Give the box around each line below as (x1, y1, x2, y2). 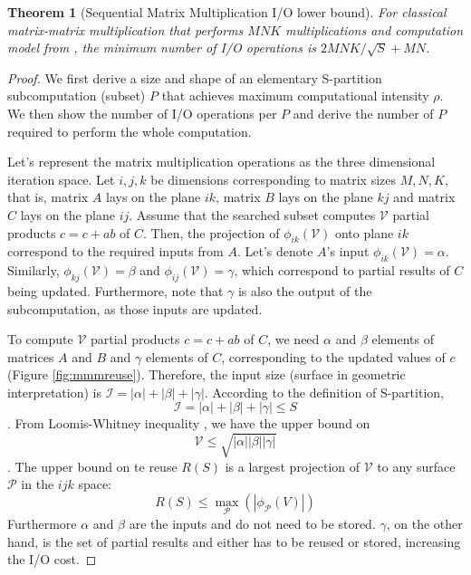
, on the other (386, 514, 463, 533)
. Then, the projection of (143, 223, 280, 242)
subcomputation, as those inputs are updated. (7, 299, 263, 318)
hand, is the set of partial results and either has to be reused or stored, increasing (7, 532, 461, 551)
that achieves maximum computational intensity (161, 86, 429, 105)
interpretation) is (7, 382, 102, 401)
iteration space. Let (7, 169, 115, 188)
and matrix (393, 187, 456, 206)
